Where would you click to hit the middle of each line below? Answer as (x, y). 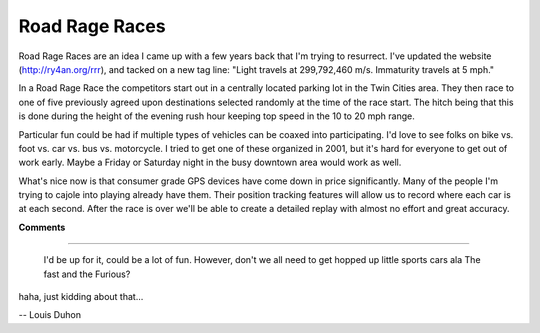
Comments (42, 227)
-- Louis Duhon (50, 315)
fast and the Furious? (87, 274)
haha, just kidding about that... (81, 297)
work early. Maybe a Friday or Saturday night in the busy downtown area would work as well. (210, 162)
